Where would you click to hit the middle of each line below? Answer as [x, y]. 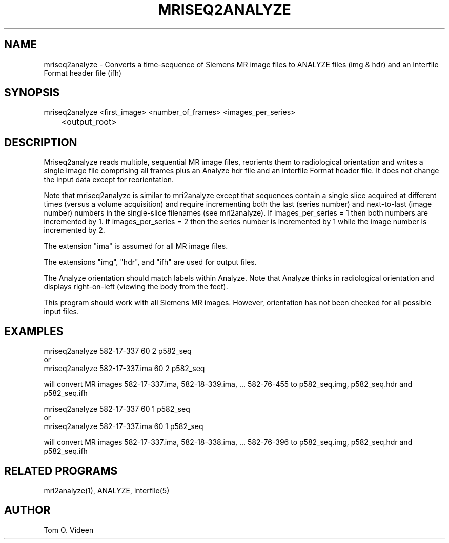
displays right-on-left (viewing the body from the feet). [136, 287]
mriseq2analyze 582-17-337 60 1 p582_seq [117, 409]
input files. [61, 312]
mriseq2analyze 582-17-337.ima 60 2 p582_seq [124, 369]
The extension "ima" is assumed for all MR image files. [136, 246]
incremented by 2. [74, 230]
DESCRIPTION [41, 142]
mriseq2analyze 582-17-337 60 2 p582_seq [118, 351]
